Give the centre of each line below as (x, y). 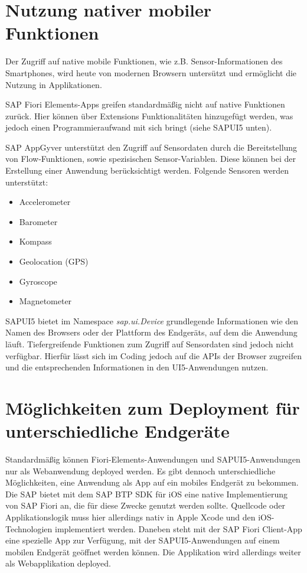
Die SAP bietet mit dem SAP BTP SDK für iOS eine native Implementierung (147, 494)
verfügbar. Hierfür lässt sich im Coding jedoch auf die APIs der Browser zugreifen (153, 355)
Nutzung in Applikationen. (54, 84)
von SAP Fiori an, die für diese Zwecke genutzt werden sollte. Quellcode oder (145, 505)
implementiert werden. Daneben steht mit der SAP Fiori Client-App (178, 528)
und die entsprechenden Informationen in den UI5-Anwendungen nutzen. (137, 367)
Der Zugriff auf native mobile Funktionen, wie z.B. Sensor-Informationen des (144, 61)
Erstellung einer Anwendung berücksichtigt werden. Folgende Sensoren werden (147, 170)
